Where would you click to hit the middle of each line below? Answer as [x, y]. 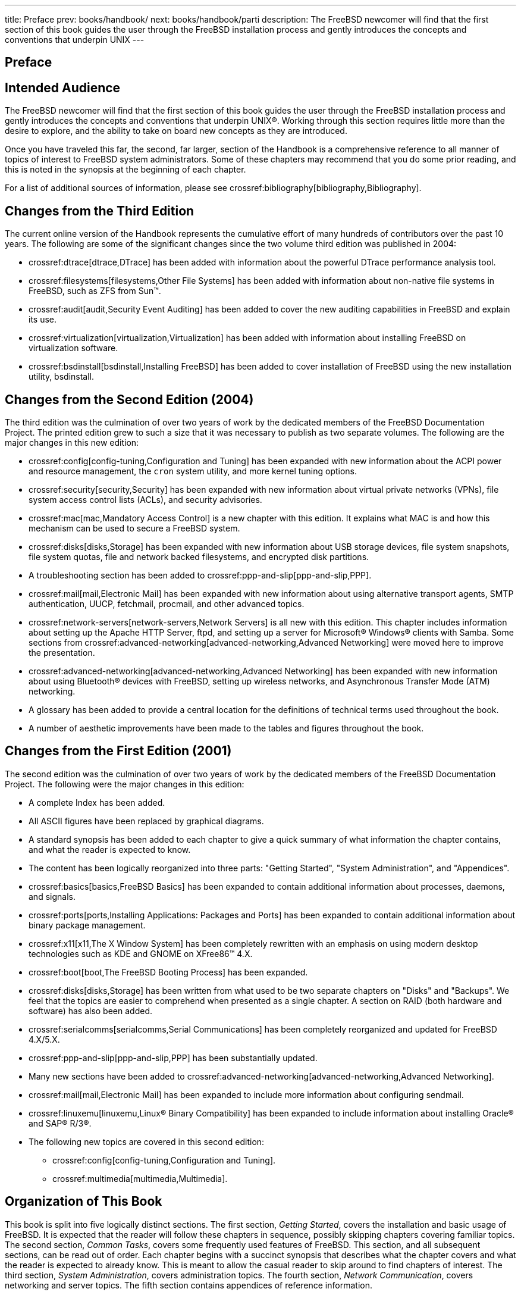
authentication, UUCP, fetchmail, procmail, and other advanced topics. [167, 603]
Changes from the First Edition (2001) [118, 751]
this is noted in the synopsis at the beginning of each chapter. [125, 170]
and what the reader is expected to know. [110, 849]
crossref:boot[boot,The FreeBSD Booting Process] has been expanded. [168, 972]
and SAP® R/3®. [60, 1123]
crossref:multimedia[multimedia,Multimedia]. [140, 1178]
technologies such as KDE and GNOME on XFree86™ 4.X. [141, 953]
